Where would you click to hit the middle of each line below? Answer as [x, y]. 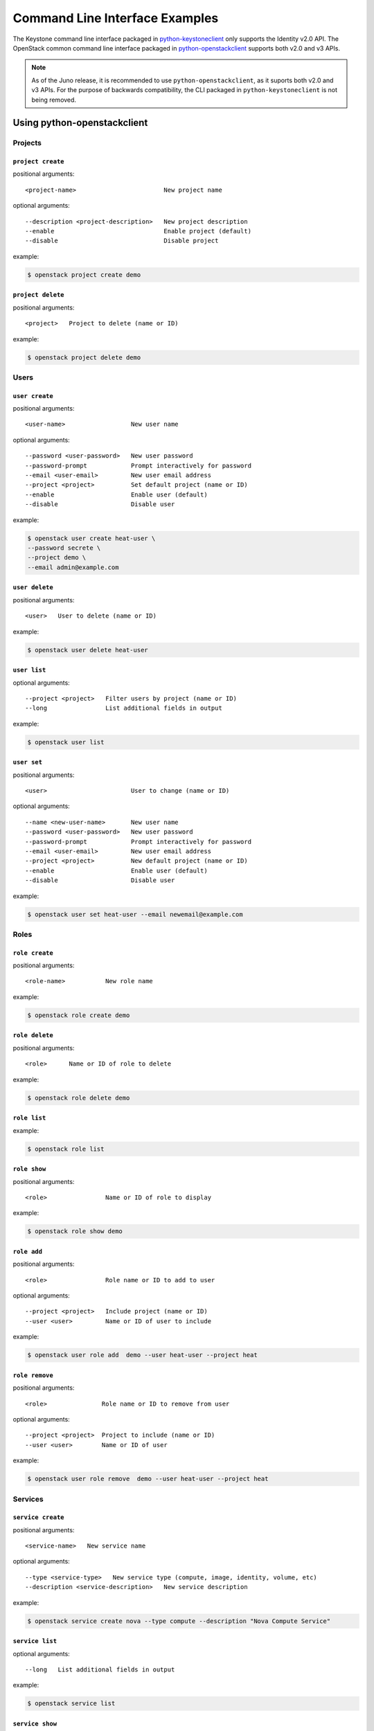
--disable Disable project [122, 241]
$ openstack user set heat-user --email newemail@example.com [135, 914]
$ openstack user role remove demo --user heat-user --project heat [148, 1479]
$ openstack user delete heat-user [88, 650]
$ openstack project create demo [84, 275]
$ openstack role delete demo [79, 1098]
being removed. [54, 100]
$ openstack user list [66, 742]
